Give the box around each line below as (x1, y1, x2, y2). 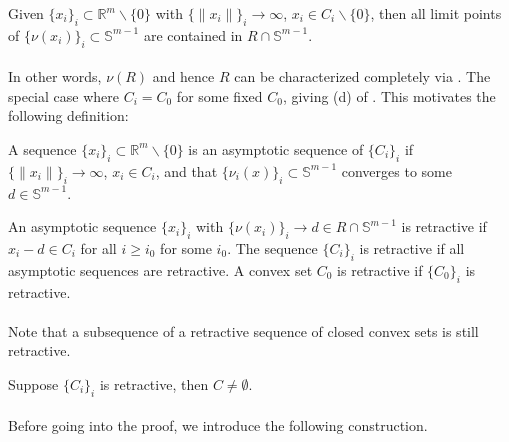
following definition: (8, 105, 129, 126)
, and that (155, 160, 218, 181)
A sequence (8, 138, 77, 159)
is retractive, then (99, 373, 209, 394)
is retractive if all (359, 237, 465, 258)
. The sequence (227, 237, 318, 258)
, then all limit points (370, 3, 502, 23)
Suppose (8, 373, 59, 394)
